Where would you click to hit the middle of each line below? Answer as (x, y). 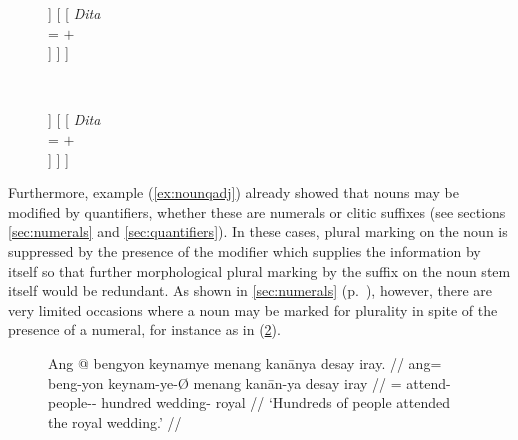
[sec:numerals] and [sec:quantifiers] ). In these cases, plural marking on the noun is (258, 231)
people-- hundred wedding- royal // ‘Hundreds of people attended (249, 402)
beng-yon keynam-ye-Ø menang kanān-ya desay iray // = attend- (249, 382)
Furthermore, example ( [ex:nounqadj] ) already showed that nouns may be (233, 192)
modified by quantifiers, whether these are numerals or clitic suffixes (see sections (257, 211)
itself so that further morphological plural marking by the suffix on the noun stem (259, 270)
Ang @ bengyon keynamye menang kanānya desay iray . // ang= (245, 362)
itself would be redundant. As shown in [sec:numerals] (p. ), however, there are (250, 290)
